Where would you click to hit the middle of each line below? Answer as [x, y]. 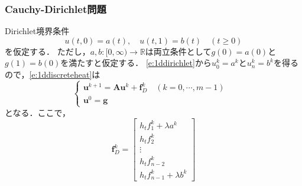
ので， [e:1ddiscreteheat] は [53, 74]
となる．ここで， [38, 112]
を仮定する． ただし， [48, 51]
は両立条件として [178, 51]
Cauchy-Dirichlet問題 [56, 9]
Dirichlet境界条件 [37, 31]
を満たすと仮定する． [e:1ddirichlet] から [136, 63]
